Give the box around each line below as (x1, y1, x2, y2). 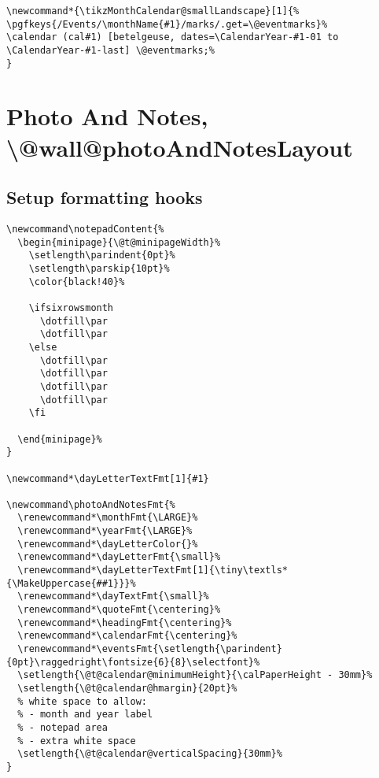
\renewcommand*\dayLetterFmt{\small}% (17, 551, 221, 563)
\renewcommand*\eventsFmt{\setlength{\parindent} (17, 643, 282, 655)
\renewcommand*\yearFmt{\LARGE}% (17, 525, 193, 537)
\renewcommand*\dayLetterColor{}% (17, 538, 198, 550)
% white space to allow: (17, 695, 147, 707)
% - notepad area (17, 721, 108, 733)
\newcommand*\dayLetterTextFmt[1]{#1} (6, 472, 209, 484)
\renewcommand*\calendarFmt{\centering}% (17, 630, 237, 642)
